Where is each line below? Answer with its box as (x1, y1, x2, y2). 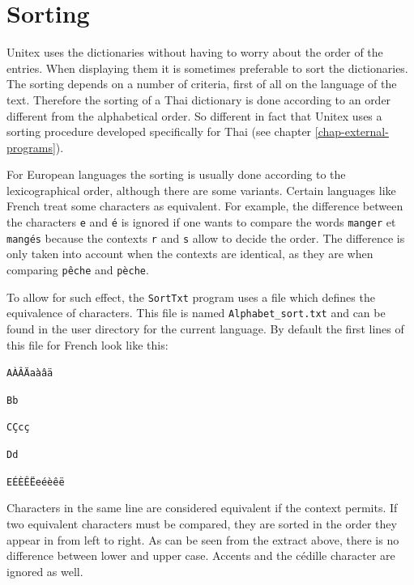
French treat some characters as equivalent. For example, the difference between (6, 197, 403, 214)
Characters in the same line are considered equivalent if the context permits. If (6, 499, 398, 516)
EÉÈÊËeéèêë (6, 476, 65, 488)
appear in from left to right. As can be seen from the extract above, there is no (6, 531, 399, 548)
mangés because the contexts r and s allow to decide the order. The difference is (6, 229, 405, 246)
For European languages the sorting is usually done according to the (6, 166, 346, 183)
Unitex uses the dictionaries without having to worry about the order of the (6, 44, 383, 61)
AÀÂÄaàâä (6, 367, 53, 379)
